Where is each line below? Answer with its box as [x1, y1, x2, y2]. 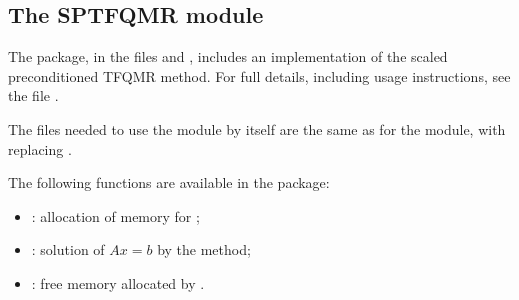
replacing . [8, 138, 72, 159]
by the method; [157, 239, 251, 260]
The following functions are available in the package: [8, 172, 330, 193]
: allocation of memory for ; [31, 205, 200, 226]
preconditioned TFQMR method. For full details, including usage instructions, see [8, 65, 511, 86]
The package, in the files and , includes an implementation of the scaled [8, 46, 448, 67]
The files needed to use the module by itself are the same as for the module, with [8, 118, 506, 139]
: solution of [31, 239, 105, 260]
